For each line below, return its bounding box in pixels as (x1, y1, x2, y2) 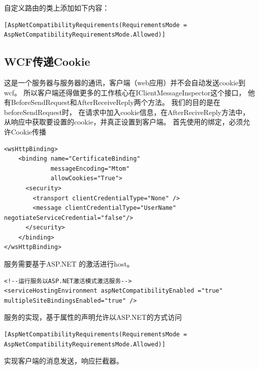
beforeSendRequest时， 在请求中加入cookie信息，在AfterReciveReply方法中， (4, 106, 249, 117)
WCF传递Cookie (4, 54, 90, 69)
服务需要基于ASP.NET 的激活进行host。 (4, 259, 134, 269)
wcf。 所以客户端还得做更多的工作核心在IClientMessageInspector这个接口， (4, 87, 246, 97)
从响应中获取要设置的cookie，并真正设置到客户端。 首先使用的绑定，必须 (4, 116, 243, 127)
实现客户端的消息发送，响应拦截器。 (4, 355, 123, 366)
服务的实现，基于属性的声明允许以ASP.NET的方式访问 (4, 312, 182, 322)
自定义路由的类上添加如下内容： (4, 3, 109, 13)
